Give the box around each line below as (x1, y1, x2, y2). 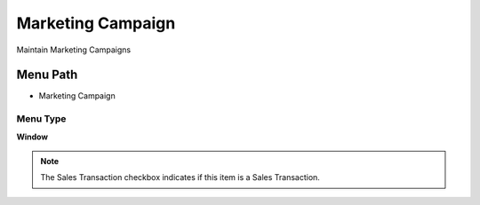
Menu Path (16, 67, 78, 83)
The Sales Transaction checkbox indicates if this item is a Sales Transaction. (40, 172, 320, 183)
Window (16, 131, 49, 142)
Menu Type (16, 113, 67, 125)
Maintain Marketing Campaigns (16, 44, 132, 55)
